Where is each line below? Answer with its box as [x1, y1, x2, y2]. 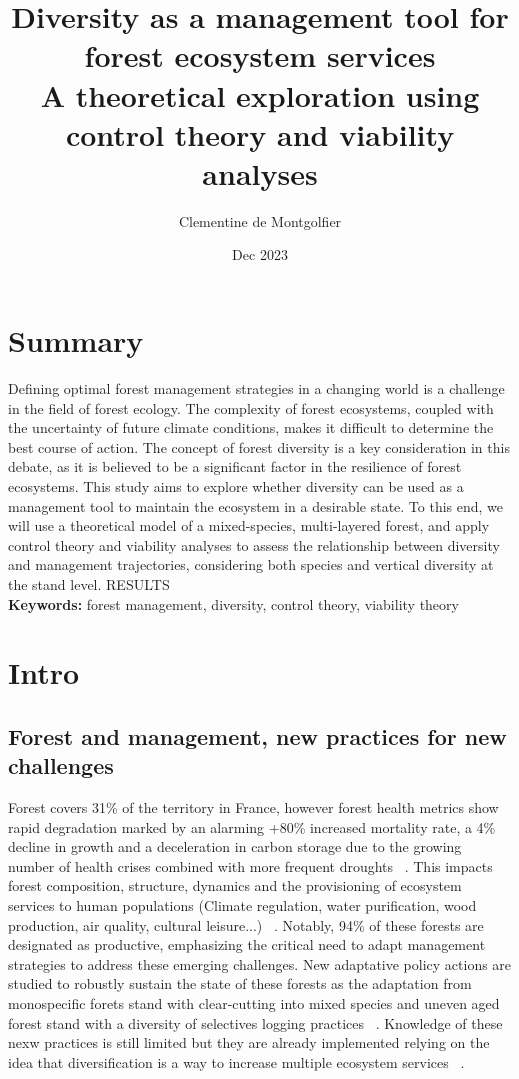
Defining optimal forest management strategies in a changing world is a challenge [8, 378, 505, 398]
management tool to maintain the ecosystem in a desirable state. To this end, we [8, 495, 504, 516]
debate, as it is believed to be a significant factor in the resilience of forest [8, 456, 462, 477]
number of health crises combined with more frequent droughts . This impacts [8, 855, 493, 876]
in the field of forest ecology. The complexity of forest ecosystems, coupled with [8, 397, 494, 418]
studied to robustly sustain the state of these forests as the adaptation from [8, 973, 472, 994]
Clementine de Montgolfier [178, 210, 342, 231]
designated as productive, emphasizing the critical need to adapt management [8, 934, 486, 955]
